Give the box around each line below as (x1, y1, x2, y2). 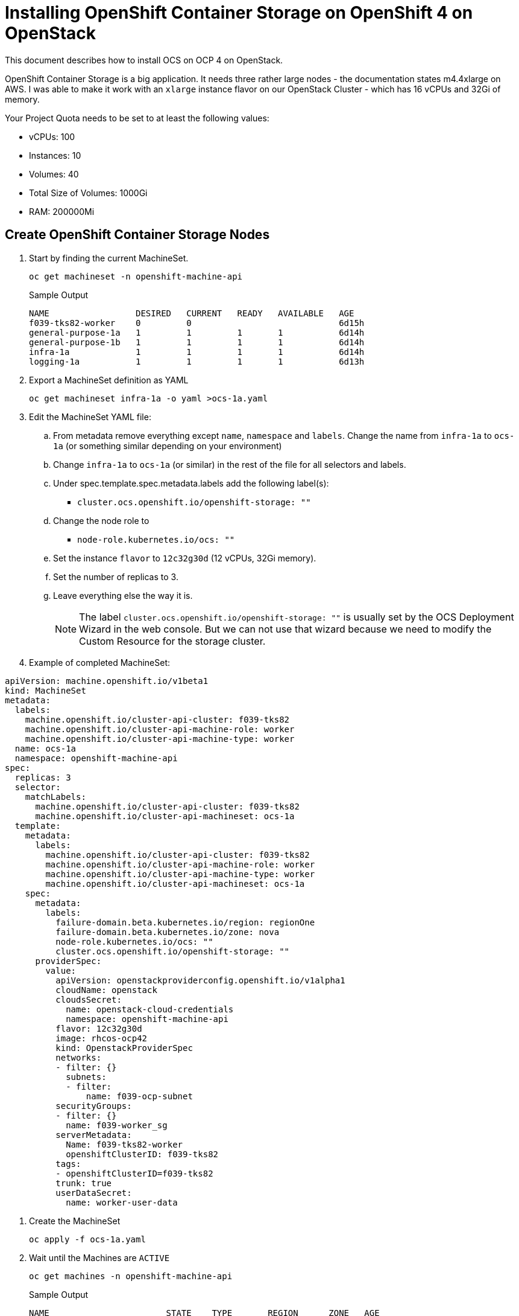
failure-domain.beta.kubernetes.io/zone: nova (55, 927, 280, 937)
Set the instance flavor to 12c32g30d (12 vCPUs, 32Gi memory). (53, 552, 316, 563)
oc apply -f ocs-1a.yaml (29, 1234, 146, 1244)
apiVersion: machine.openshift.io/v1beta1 (5, 676, 209, 686)
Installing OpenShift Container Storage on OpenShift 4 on (5, 2, 473, 23)
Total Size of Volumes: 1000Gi (29, 187, 148, 198)
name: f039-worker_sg (66, 1120, 168, 1130)
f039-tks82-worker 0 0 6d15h (29, 318, 365, 328)
